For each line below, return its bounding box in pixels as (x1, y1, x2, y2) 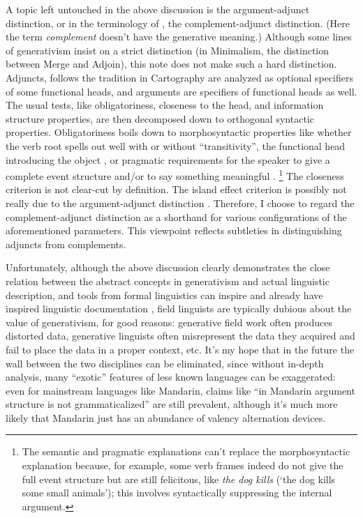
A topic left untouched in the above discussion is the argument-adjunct (6, 2, 310, 16)
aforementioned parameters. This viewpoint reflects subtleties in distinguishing (6, 223, 342, 238)
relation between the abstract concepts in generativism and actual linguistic (6, 273, 329, 288)
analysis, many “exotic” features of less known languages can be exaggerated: (6, 370, 336, 384)
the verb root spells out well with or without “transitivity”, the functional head (6, 138, 346, 153)
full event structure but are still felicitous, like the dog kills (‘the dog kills (22, 471, 336, 486)
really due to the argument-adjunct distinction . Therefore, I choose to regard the (6, 195, 355, 210)
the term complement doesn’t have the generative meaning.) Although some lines (6, 29, 352, 44)
